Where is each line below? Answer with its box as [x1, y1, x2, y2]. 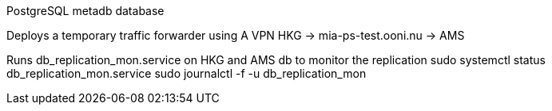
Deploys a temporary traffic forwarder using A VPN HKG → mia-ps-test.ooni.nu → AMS [6, 29, 465, 42]
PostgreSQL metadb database [6, 4, 165, 17]
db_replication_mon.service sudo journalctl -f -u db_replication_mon [6, 67, 367, 80]
